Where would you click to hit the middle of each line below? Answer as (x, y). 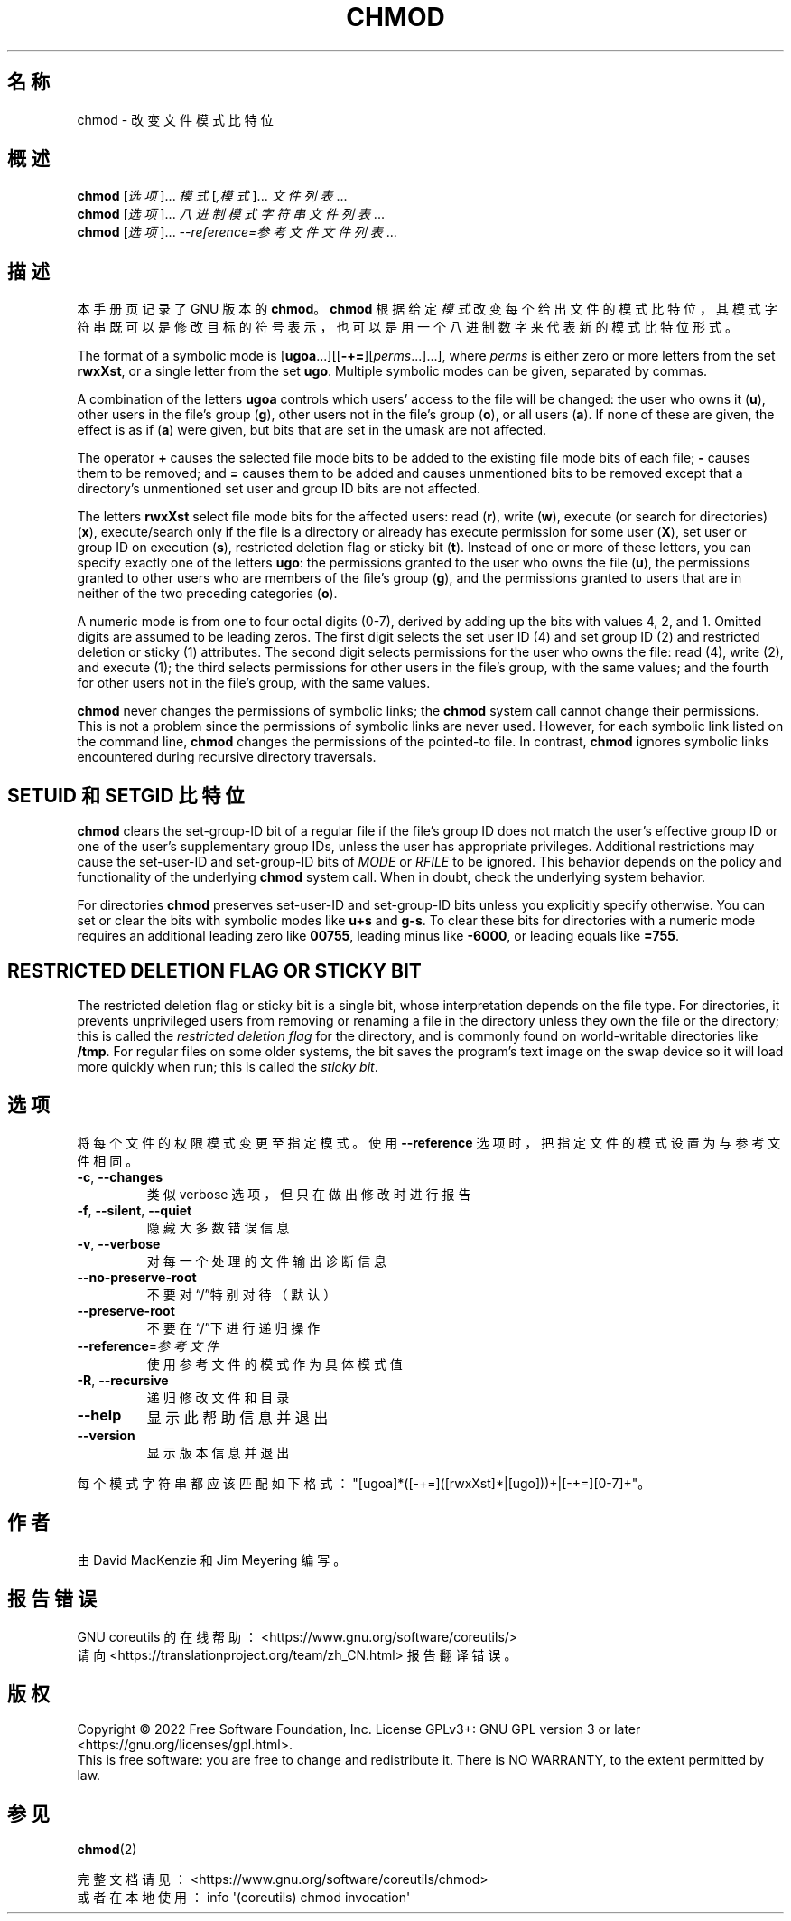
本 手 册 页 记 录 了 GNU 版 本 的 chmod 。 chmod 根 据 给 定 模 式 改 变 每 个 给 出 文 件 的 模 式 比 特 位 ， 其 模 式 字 (427, 309)
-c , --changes (120, 1176)
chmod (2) (107, 1850)
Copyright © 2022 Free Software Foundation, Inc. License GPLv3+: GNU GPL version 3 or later (359, 1729)
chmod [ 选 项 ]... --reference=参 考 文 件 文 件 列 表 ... (237, 232)
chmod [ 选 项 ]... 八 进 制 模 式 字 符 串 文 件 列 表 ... (231, 214)
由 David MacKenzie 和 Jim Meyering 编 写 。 (212, 1560)
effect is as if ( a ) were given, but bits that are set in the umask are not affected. (312, 430)
